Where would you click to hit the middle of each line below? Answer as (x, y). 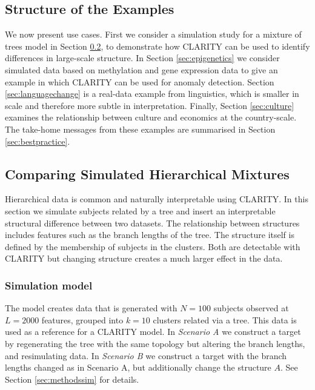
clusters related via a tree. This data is (225, 319)
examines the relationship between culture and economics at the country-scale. (151, 117)
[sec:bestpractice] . (38, 141)
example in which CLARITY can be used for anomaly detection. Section (140, 81)
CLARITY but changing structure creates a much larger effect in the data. (144, 258)
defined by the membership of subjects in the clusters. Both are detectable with (153, 246)
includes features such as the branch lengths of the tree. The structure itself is (150, 235)
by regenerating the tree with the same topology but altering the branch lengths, (155, 343)
